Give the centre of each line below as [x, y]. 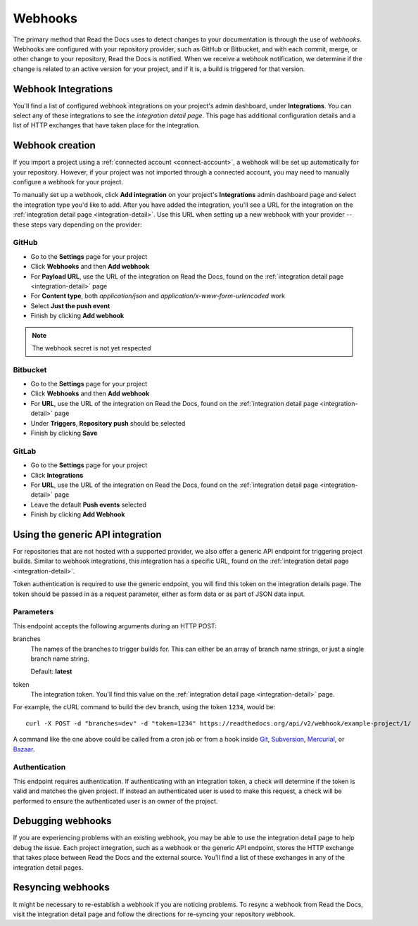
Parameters [33, 612]
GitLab [25, 451]
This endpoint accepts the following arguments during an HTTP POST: [115, 626]
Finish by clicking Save [64, 433]
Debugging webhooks [62, 821]
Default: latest [51, 671]
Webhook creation [55, 145]
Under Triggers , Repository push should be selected [108, 423]
